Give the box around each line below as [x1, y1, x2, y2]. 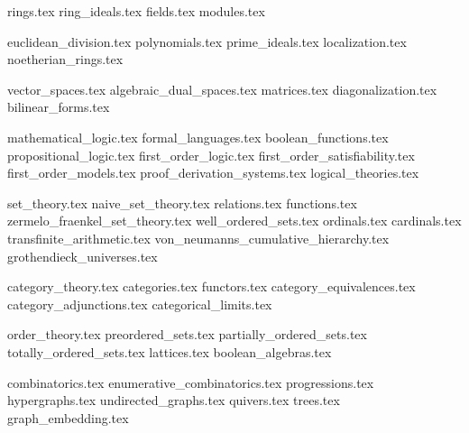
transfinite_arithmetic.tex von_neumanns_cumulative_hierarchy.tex [7, 228, 390, 247]
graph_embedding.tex [7, 408, 129, 427]
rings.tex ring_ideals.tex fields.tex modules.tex [7, 2, 265, 20]
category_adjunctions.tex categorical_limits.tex [7, 294, 272, 313]
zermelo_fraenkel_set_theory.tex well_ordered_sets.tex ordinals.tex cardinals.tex [7, 211, 462, 230]
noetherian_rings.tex [7, 50, 124, 69]
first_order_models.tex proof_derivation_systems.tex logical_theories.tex [7, 163, 419, 182]
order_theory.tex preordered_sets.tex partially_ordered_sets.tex [7, 325, 367, 344]
